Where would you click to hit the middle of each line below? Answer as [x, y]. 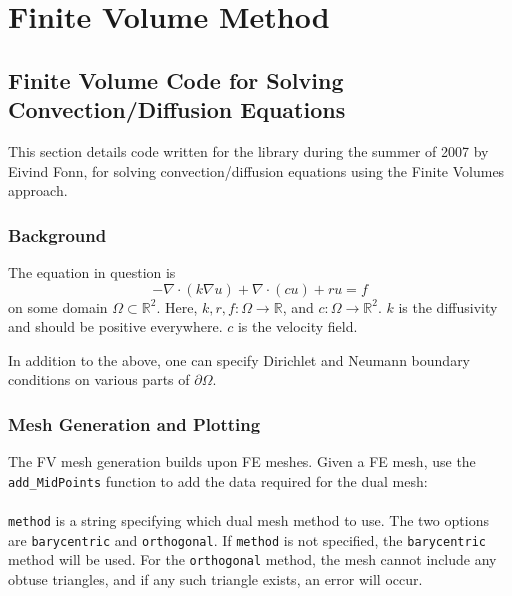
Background [57, 234]
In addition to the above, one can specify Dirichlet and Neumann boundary [239, 359]
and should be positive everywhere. [115, 326]
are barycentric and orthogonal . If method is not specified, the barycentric [247, 539]
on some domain [58, 306]
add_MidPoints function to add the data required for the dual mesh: [218, 480]
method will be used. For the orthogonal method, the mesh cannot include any [252, 559]
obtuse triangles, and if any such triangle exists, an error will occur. [215, 578]
